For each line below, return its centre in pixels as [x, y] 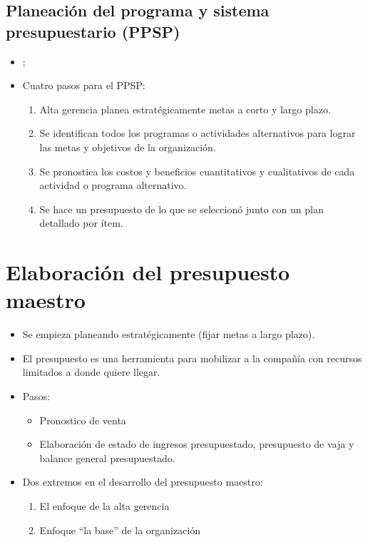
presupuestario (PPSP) [93, 31]
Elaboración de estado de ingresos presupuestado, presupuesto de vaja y [197, 444]
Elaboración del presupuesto [148, 272]
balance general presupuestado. [107, 457]
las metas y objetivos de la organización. [128, 147]
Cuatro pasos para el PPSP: [84, 85]
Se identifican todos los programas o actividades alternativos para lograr [198, 133]
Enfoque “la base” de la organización [120, 530]
